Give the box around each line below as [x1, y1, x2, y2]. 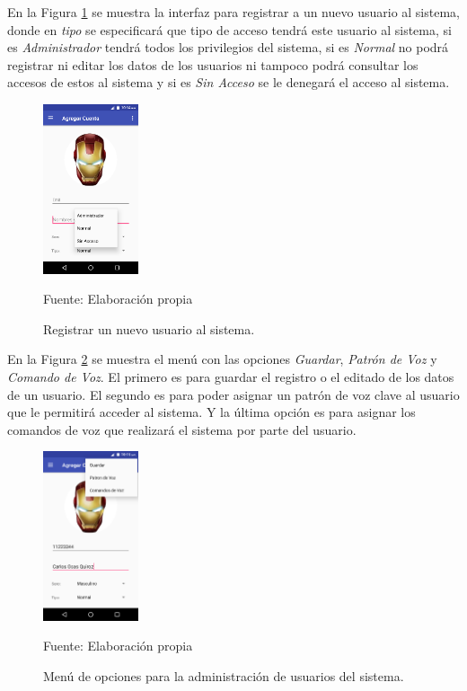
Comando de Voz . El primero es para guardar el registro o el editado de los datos [7, 367, 454, 385]
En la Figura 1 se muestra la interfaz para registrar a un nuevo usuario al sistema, [7, 3, 460, 21]
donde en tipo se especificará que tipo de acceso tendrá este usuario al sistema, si [7, 20, 452, 39]
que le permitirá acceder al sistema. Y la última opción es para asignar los [7, 403, 416, 421]
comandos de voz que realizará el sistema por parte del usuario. [7, 420, 357, 439]
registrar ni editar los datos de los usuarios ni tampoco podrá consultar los [7, 55, 419, 74]
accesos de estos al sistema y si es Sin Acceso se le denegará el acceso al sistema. [7, 73, 450, 92]
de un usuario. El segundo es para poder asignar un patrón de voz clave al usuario [7, 385, 460, 403]
